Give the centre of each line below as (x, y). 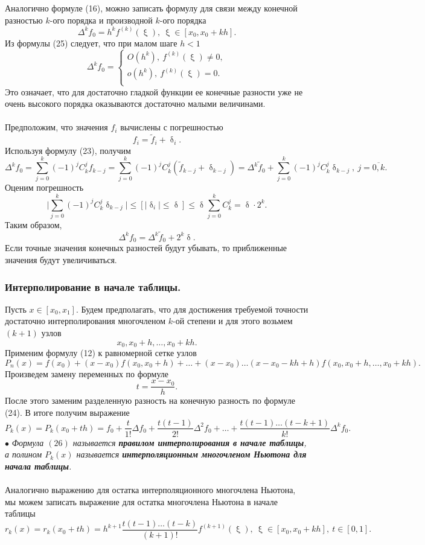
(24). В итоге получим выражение (67, 412)
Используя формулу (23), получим (68, 150)
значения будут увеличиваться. (61, 260)
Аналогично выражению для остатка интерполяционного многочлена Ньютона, (150, 489)
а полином (24, 454)
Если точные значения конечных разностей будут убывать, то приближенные (146, 248)
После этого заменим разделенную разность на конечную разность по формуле (150, 400)
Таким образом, (34, 225)
